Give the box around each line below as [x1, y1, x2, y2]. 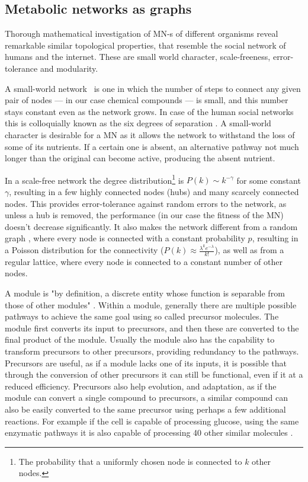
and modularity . [40, 62, 98, 74]
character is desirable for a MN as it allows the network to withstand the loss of [5, 128, 295, 141]
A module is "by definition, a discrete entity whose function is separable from [5, 287, 285, 299]
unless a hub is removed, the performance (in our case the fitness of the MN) [5, 209, 284, 221]
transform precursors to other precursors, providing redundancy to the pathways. [5, 345, 299, 357]
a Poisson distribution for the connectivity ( [5, 244, 164, 256]
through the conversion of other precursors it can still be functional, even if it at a [5, 368, 303, 381]
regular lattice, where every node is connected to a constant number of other [5, 255, 283, 267]
